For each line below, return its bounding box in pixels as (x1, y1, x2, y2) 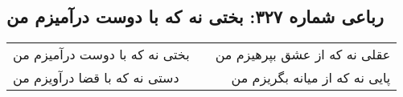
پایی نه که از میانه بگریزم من (231, 68, 391, 87)
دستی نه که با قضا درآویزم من (13, 68, 179, 87)
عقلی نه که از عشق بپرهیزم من (215, 45, 391, 64)
